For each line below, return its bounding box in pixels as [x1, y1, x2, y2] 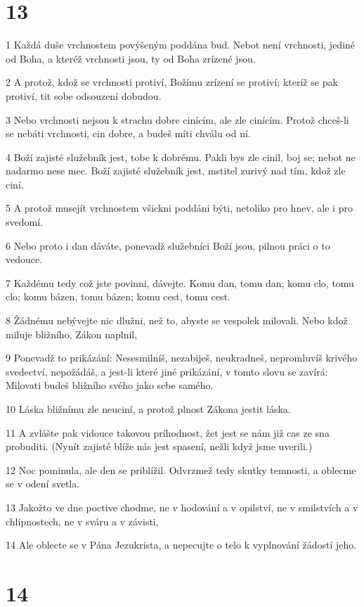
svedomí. [6, 215, 43, 229]
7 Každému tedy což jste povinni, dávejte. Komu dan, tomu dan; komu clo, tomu [6, 275, 354, 290]
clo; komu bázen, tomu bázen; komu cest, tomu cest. [6, 289, 230, 304]
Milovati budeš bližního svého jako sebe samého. [6, 378, 214, 392]
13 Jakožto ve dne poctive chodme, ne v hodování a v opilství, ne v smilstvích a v [6, 499, 358, 514]
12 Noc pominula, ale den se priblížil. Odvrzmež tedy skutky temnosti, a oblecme [6, 462, 356, 477]
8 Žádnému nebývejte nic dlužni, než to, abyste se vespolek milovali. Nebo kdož [6, 313, 348, 328]
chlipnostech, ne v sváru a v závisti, [6, 513, 159, 528]
